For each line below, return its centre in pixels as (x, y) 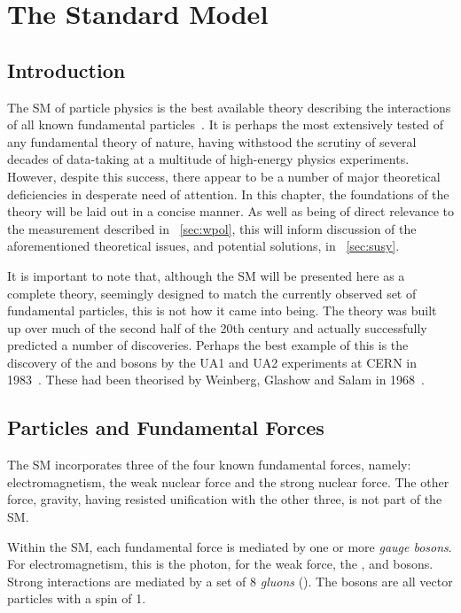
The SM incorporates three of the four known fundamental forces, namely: (209, 465)
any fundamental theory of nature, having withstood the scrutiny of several (212, 141)
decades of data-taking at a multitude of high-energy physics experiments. (208, 159)
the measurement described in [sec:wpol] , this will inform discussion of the (212, 228)
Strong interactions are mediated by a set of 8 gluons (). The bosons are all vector (230, 581)
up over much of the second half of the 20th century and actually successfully (217, 327)
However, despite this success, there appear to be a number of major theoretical (224, 176)
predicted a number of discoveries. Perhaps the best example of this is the (208, 345)
